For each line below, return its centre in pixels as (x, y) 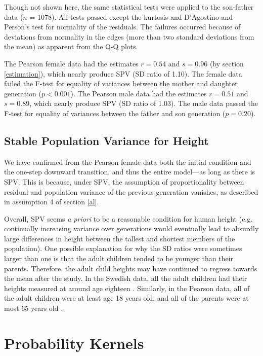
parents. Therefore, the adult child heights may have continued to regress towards (131, 268)
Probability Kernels (74, 343)
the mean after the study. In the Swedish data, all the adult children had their (126, 278)
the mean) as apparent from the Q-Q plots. (71, 46)
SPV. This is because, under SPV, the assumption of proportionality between (124, 181)
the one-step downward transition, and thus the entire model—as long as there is (130, 172)
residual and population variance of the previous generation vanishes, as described (131, 191)
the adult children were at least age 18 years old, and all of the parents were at (126, 298)
